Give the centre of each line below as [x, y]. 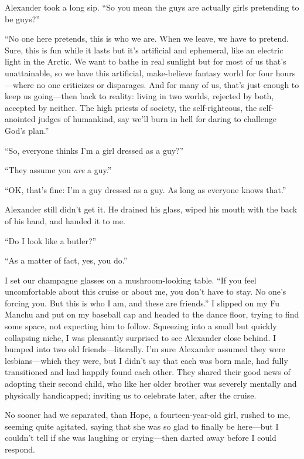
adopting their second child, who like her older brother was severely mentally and [151, 384]
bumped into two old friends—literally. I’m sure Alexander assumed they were [145, 349]
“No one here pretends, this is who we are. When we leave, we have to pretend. [147, 38]
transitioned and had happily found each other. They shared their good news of [148, 372]
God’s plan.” [27, 130]
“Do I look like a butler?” [51, 240]
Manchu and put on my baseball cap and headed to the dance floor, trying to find [152, 314]
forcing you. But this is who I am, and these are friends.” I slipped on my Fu [142, 303]
